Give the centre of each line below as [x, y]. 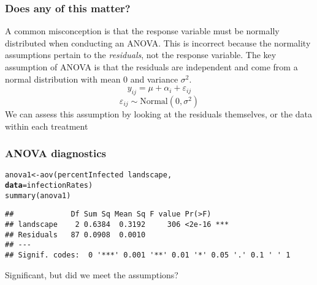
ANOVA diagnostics [55, 153]
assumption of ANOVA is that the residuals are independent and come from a [151, 67]
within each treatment [47, 126]
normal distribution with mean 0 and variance [92, 79]
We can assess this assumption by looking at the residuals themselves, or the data [158, 113]
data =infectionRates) [49, 186]
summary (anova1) [38, 195]
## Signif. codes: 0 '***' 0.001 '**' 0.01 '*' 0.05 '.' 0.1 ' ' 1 [148, 255]
